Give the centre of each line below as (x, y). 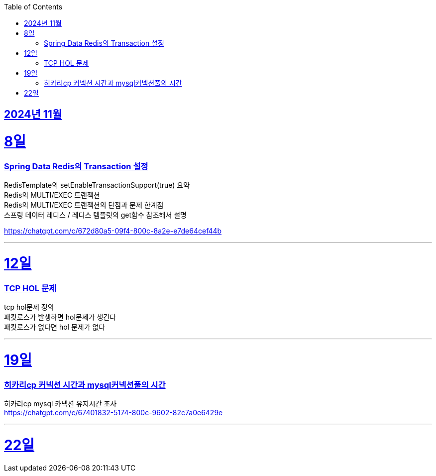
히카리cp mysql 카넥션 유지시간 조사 (60, 404)
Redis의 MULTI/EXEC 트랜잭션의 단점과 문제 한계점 (84, 205)
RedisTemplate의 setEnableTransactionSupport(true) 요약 (97, 185)
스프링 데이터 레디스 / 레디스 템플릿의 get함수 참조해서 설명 (95, 215)
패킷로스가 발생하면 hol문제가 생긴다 (60, 317)
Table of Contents (33, 7)
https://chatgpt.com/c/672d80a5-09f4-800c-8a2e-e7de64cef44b (113, 231)
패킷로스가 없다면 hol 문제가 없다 (55, 327)
